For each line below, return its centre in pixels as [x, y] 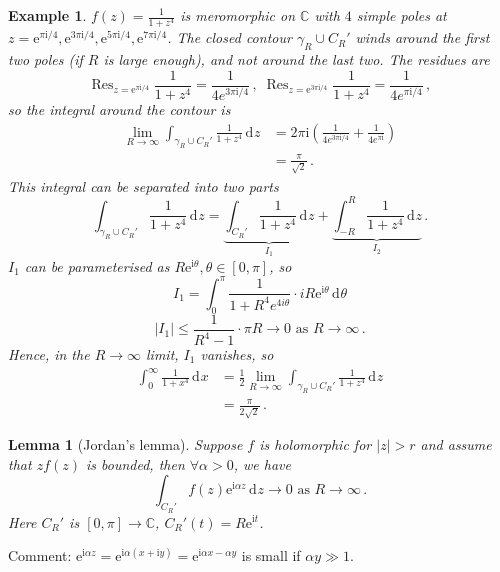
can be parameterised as [97, 265]
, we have [262, 463]
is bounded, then [135, 463]
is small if [271, 555]
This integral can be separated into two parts [143, 185]
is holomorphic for [315, 444]
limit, [162, 354]
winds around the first [422, 37]
